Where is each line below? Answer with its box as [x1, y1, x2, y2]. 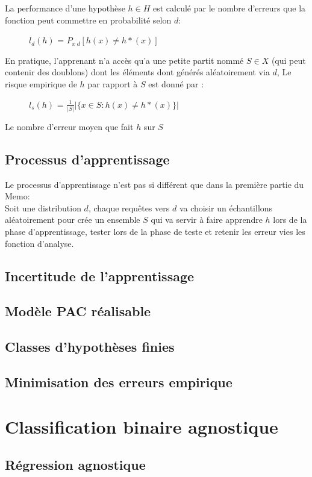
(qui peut [271, 54, 306, 66]
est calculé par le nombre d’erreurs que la [153, 2, 306, 14]
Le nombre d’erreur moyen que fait [5, 120, 134, 132]
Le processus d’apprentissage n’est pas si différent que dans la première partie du [5, 178, 304, 190]
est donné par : [148, 77, 204, 90]
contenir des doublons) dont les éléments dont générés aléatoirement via [5, 66, 270, 78]
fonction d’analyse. [5, 237, 74, 249]
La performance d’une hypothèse [5, 2, 125, 14]
